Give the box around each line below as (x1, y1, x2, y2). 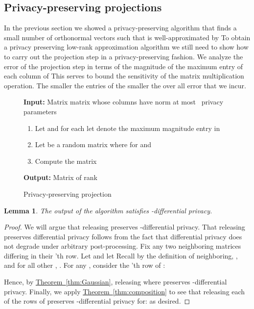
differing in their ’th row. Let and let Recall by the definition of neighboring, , (4, 250, 238, 260)
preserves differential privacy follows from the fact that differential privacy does (4, 231, 242, 241)
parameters (23, 106, 57, 116)
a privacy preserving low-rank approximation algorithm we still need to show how (4, 42, 249, 52)
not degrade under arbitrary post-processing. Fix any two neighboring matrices (4, 241, 241, 251)
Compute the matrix (35, 155, 97, 166)
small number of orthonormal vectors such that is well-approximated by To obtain (4, 32, 251, 42)
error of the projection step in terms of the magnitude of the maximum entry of (4, 61, 243, 71)
